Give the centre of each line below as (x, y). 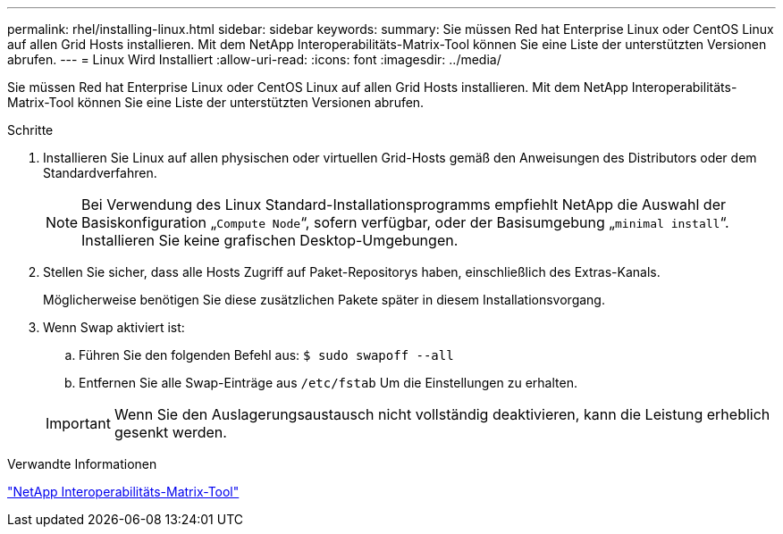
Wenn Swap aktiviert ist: (114, 327)
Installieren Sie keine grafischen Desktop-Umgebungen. (270, 240)
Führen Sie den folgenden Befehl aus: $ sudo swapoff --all (266, 355)
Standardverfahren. (100, 173)
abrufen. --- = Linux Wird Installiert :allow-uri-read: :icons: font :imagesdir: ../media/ (254, 59)
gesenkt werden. (170, 432)
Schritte (30, 130)
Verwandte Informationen (82, 464)
